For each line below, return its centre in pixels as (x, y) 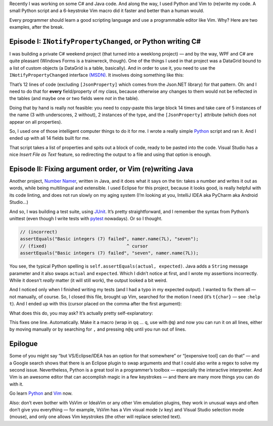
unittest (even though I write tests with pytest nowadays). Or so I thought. (86, 219)
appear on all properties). (36, 122)
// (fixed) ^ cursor (84, 246)
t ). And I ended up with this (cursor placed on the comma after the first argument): (96, 304)
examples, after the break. (37, 27)
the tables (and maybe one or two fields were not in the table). (74, 98)
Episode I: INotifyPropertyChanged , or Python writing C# (105, 41)
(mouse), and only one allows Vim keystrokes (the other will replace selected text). (95, 417)
